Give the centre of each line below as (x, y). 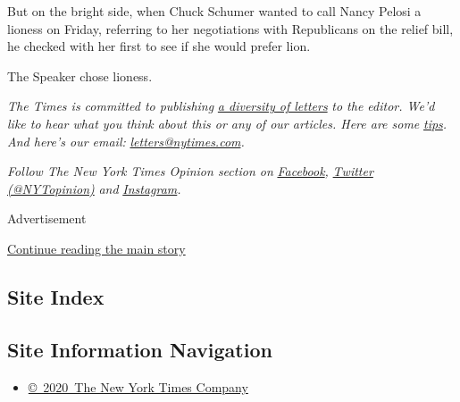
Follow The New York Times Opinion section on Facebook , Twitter (190, 171)
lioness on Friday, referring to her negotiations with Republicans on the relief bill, (230, 28)
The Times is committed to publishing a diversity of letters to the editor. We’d (221, 106)
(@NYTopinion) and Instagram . (94, 188)
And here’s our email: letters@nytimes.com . (126, 141)
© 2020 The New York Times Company (138, 386)
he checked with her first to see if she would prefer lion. (159, 46)
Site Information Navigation (140, 349)
